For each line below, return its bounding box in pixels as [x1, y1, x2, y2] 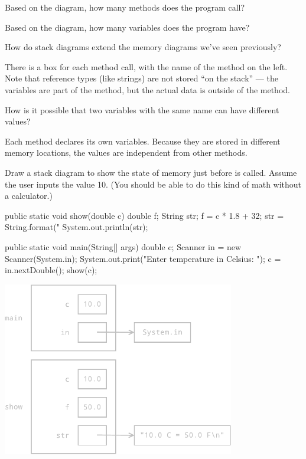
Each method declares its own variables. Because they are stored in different [5, 135, 281, 147]
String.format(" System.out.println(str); [5, 221, 148, 233]
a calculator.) [5, 189, 53, 202]
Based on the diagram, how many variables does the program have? [5, 21, 250, 33]
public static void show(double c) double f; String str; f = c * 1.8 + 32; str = [5, 209, 284, 221]
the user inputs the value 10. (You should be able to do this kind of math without [5, 178, 302, 190]
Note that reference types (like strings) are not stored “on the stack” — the [5, 72, 278, 84]
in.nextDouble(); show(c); [5, 264, 97, 276]
